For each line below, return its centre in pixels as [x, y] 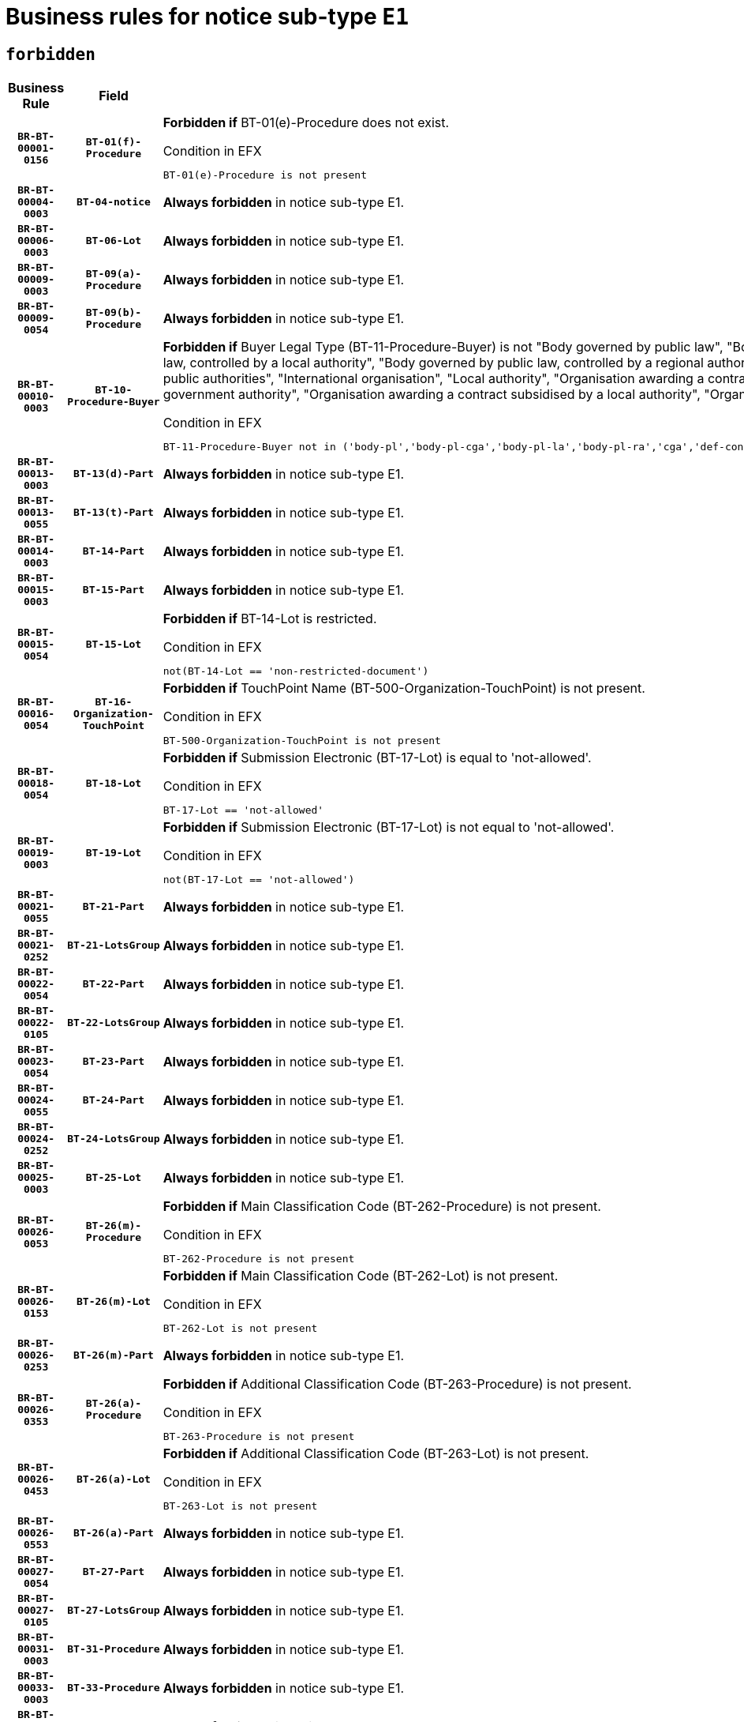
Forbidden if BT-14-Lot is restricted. [270, 619]
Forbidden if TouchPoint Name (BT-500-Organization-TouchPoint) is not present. [404, 688]
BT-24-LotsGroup [114, 1139]
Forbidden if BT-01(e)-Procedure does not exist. [306, 123]
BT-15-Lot [114, 644]
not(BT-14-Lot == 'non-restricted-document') [296, 671]
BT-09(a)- [114, 273]
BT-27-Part [114, 1572]
